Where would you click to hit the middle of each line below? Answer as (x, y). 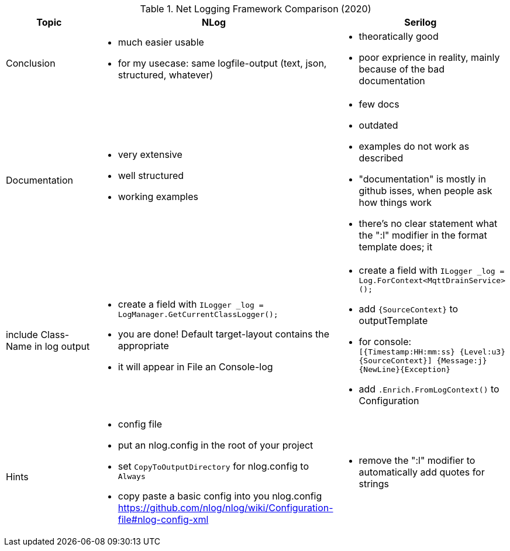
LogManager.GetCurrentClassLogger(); (198, 314)
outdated (378, 125)
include (22, 334)
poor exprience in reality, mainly (429, 57)
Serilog (421, 22)
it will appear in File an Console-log (195, 367)
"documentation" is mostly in (422, 179)
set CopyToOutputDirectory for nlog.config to (213, 466)
